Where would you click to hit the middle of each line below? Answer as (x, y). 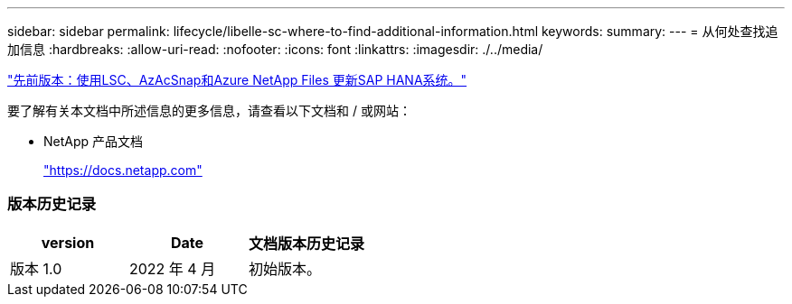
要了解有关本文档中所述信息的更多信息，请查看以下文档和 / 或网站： (209, 111)
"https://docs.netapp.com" (123, 170)
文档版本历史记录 (307, 243)
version (68, 242)
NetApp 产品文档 (94, 141)
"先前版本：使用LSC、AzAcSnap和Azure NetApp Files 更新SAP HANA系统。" (237, 80)
